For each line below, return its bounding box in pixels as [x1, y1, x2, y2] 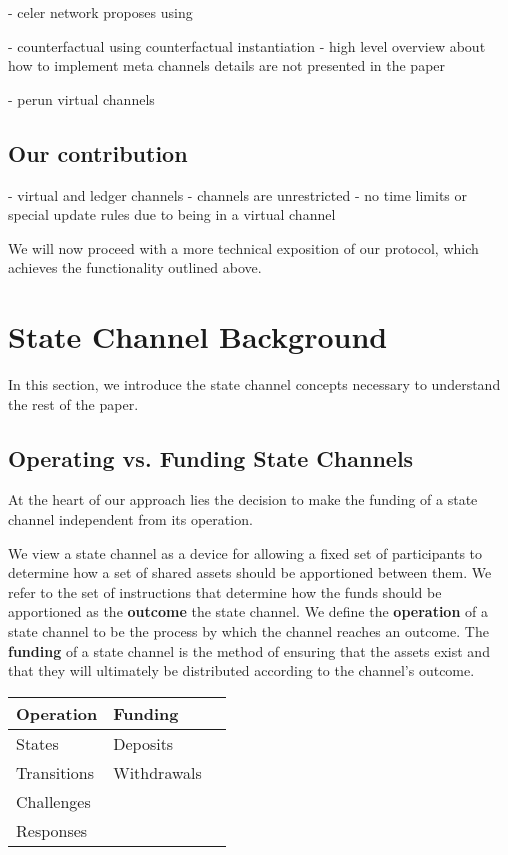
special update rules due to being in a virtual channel [8, 204, 336, 225]
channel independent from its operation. [8, 509, 253, 530]
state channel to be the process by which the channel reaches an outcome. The [8, 621, 489, 642]
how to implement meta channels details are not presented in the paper [8, 55, 446, 76]
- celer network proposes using [8, 2, 193, 22]
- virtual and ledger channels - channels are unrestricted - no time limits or [8, 184, 468, 205]
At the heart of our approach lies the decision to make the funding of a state [8, 489, 478, 510]
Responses [16, 818, 88, 842]
